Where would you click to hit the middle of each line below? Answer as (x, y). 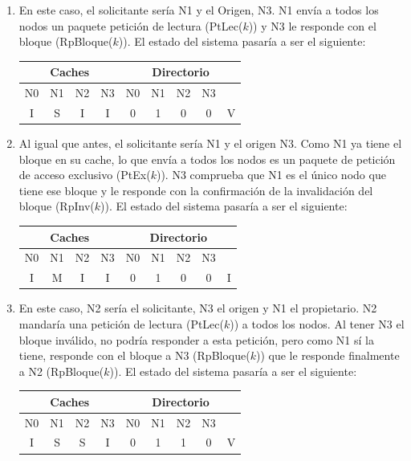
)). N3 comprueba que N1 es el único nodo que (271, 175)
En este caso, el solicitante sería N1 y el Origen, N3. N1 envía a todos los (199, 10)
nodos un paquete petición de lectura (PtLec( (131, 25)
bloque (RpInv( (57, 206)
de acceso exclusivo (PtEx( (85, 175)
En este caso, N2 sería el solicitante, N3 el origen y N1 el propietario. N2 (198, 308)
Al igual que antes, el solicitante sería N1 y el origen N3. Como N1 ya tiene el (210, 143)
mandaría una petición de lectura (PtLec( (122, 323)
